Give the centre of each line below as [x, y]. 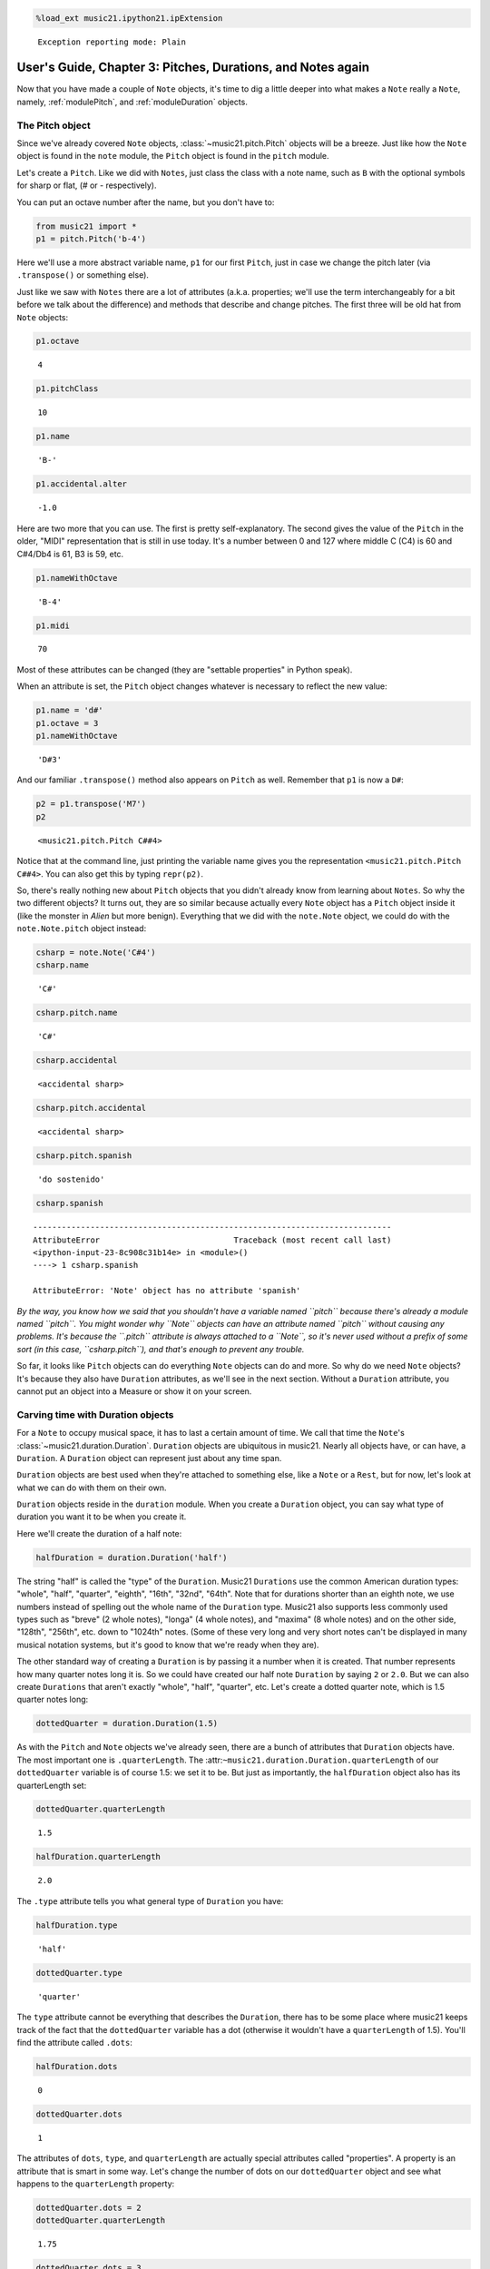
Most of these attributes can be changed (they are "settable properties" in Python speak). [185, 669]
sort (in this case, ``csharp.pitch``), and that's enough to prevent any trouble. [161, 1349]
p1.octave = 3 [67, 723]
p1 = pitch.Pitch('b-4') [91, 239]
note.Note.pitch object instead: [82, 928]
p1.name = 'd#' [69, 711]
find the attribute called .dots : [75, 2042]
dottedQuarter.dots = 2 [89, 2208]
